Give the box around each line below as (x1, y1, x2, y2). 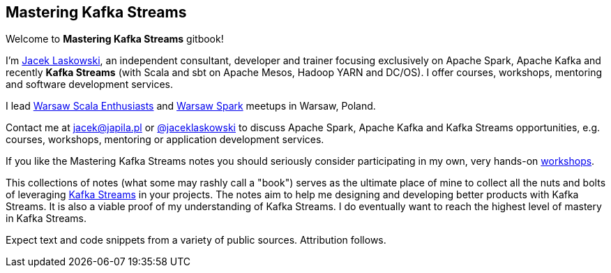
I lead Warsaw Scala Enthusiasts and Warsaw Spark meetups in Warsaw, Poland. (6, 100, 376, 112)
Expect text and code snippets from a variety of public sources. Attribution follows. (6, 234, 386, 246)
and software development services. (6, 78, 174, 91)
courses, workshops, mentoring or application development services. (6, 133, 324, 146)
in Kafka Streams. (6, 212, 86, 225)
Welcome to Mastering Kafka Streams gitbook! (6, 33, 224, 45)
